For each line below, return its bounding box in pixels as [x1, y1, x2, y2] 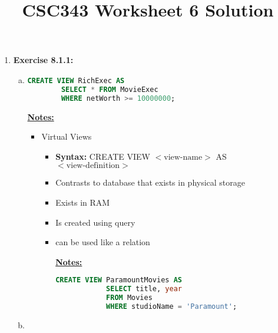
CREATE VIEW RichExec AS [27, 76, 125, 85]
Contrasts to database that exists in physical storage [55, 176, 246, 189]
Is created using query [55, 216, 135, 228]
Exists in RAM [55, 196, 110, 208]
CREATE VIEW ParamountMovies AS [55, 276, 182, 285]
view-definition [66, 161, 120, 170]
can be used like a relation [55, 236, 150, 248]
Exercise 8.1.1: [13, 54, 74, 66]
